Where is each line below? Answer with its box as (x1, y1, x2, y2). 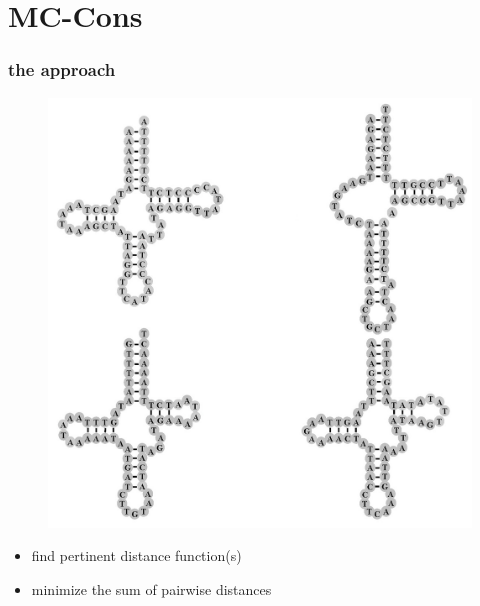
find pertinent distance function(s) (31, 545, 242, 566)
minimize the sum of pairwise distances (31, 579, 272, 600)
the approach (8, 57, 116, 82)
